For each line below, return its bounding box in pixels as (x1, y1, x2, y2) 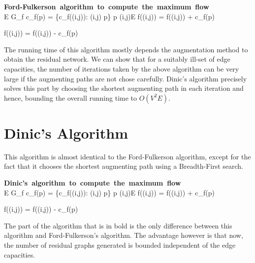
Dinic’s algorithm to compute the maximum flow (4, 178, 181, 188)
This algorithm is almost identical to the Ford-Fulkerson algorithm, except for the (4, 151, 251, 161)
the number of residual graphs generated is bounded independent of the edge (4, 240, 236, 250)
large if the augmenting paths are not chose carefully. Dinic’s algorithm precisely (4, 73, 247, 83)
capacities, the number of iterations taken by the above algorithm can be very (4, 63, 239, 74)
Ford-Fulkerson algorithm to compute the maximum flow (4, 1, 209, 11)
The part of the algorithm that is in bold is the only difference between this (4, 220, 232, 230)
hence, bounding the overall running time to (4, 92, 137, 103)
